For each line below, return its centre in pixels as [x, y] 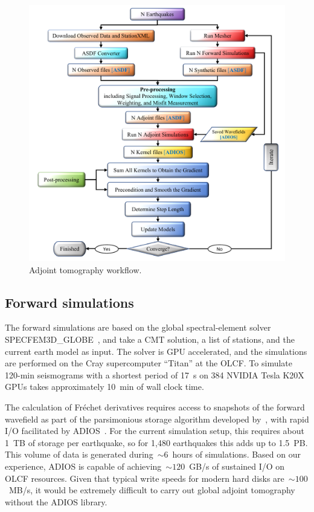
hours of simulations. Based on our [237, 454]
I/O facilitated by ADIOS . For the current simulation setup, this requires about [155, 431]
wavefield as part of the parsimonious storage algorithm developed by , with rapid [157, 419]
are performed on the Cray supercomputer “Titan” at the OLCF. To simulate [149, 363]
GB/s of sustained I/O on [237, 466]
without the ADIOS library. [56, 501]
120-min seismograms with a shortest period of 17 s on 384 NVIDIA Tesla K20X [155, 374]
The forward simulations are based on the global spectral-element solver [138, 327]
